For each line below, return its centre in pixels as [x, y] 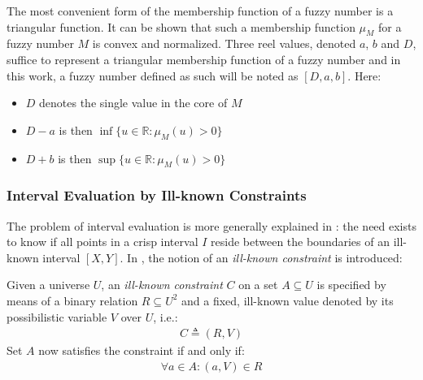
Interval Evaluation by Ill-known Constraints [157, 195]
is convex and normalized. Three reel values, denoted [224, 43]
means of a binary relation [72, 300]
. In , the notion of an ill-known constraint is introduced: [261, 257]
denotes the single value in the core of [133, 103]
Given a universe [48, 285]
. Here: [364, 75]
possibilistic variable [57, 316]
